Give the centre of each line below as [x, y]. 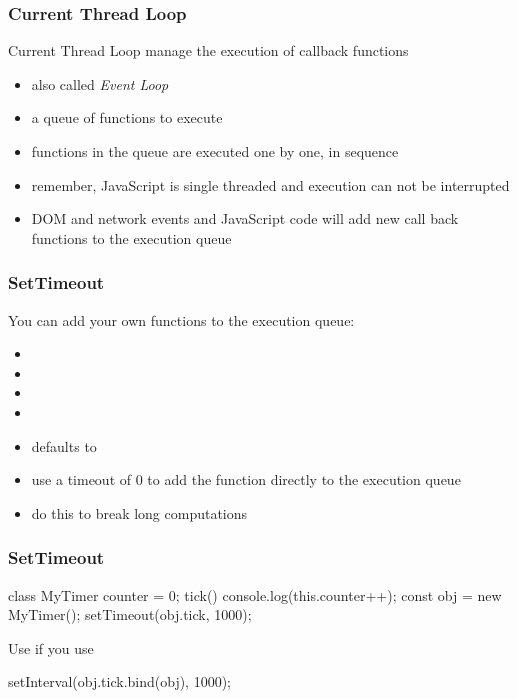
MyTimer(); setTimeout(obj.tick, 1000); [130, 614]
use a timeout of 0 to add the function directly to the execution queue [246, 479]
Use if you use [51, 647]
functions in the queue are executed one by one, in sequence [215, 151]
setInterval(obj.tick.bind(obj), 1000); [120, 681]
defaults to [64, 445]
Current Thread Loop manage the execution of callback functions [208, 50]
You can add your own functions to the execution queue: [181, 319]
